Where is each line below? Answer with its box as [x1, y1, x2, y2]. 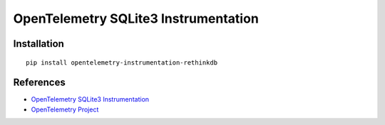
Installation [13, 38, 64, 50]
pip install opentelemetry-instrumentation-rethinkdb [26, 58, 217, 67]
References [13, 77, 66, 89]
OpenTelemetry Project [31, 105, 99, 114]
